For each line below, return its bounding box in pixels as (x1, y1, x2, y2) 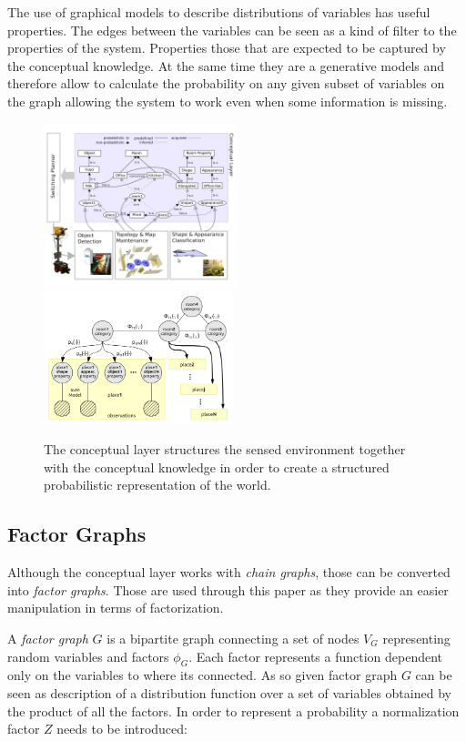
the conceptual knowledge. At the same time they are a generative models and (7, 56, 445, 75)
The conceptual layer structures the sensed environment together (44, 440, 406, 459)
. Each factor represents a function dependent (188, 646, 443, 665)
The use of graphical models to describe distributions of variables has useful (7, 3, 431, 21)
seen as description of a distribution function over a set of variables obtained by (7, 683, 451, 702)
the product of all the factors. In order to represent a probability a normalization (7, 701, 460, 720)
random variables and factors (7, 646, 169, 665)
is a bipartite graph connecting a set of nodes (106, 628, 360, 647)
